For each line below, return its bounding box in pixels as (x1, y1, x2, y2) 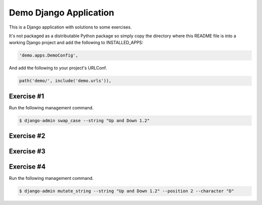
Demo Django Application (9, 7, 115, 18)
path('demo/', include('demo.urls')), (19, 78, 112, 84)
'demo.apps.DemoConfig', (19, 53, 79, 58)
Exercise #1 (9, 92, 45, 100)
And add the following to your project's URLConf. (9, 65, 107, 71)
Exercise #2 (9, 132, 46, 140)
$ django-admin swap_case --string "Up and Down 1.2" (19, 117, 150, 123)
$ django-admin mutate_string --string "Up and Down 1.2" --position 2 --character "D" (19, 189, 234, 194)
